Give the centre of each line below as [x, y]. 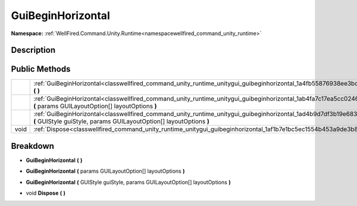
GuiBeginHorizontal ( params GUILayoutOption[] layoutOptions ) [105, 171]
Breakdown [33, 146]
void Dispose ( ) [46, 193]
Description [33, 50]
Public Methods [41, 69]
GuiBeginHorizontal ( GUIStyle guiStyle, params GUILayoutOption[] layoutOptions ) [129, 182]
